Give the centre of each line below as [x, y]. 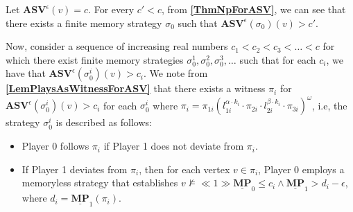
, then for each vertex [184, 169]
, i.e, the [329, 105]
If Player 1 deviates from [75, 169]
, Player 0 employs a [301, 169]
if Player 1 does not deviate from [174, 146]
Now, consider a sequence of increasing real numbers [117, 46]
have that [26, 73]
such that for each [278, 59]
